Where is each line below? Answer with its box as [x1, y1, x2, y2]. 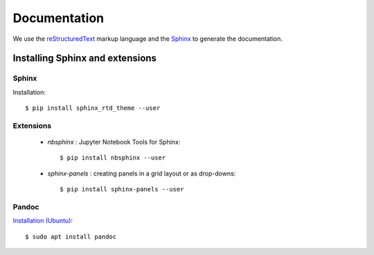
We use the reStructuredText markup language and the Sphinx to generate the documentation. [12, 35, 283, 43]
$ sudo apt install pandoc [25, 232, 117, 240]
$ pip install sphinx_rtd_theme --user [25, 104, 161, 112]
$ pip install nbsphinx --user [60, 154, 166, 162]
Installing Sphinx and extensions [12, 53, 157, 64]
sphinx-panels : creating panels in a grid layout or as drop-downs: [47, 169, 236, 178]
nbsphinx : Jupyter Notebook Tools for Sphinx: [47, 138, 181, 147]
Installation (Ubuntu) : [12, 216, 73, 225]
